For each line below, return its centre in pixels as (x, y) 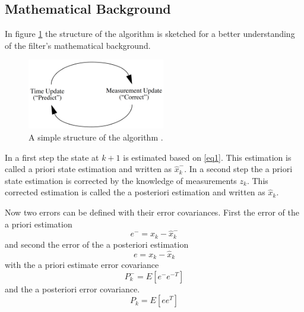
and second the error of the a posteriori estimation (97, 244)
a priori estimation (39, 224)
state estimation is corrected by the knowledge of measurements (121, 180)
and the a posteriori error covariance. (72, 288)
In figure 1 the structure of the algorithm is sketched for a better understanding (150, 34)
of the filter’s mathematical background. (78, 45)
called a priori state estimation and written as (88, 169)
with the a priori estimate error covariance (82, 265)
